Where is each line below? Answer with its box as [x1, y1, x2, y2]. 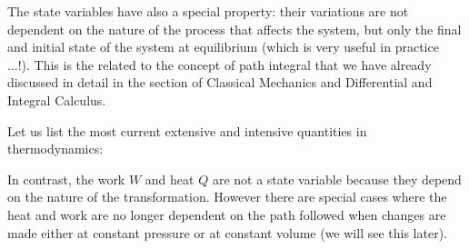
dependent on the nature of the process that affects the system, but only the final [7, 19, 462, 38]
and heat [145, 169, 195, 188]
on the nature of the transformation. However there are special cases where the [7, 187, 447, 206]
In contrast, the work [7, 169, 125, 188]
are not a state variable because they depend [212, 169, 462, 188]
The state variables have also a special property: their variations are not [7, 2, 409, 20]
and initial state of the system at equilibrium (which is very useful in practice [7, 37, 439, 56]
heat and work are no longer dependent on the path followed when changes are [7, 204, 446, 224]
